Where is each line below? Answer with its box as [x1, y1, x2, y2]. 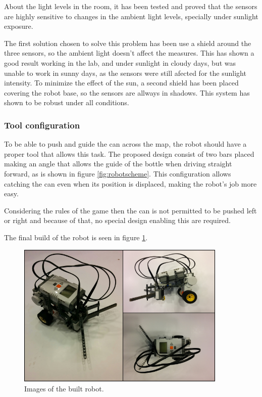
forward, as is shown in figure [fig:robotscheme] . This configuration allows [4, 168, 231, 179]
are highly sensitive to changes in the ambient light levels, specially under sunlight [4, 11, 258, 21]
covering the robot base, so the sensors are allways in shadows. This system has [4, 87, 250, 98]
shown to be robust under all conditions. [4, 97, 129, 108]
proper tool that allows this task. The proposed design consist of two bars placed [4, 148, 254, 159]
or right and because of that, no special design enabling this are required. [4, 215, 231, 226]
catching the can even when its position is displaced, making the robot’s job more [4, 178, 257, 189]
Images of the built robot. [24, 383, 104, 393]
